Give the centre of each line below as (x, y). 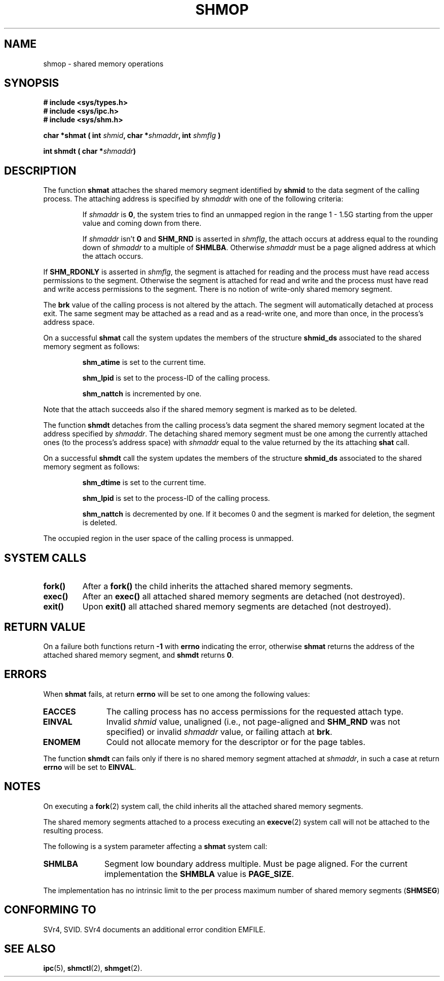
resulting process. (73, 830)
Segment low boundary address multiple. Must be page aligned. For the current (256, 864)
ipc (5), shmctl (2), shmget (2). (93, 968)
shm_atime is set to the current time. (144, 362)
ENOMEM (62, 742)
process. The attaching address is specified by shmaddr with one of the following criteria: (193, 199)
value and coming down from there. (142, 223)
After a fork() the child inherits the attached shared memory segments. (218, 586)
